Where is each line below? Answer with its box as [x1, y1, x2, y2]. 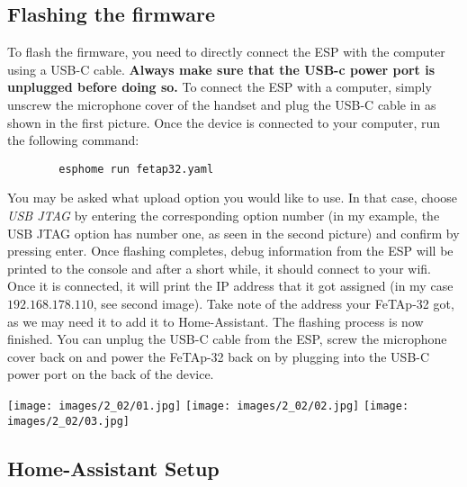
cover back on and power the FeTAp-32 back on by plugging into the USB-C [7, 347, 430, 365]
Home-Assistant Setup [7, 454, 220, 482]
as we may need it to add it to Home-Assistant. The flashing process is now [7, 311, 424, 330]
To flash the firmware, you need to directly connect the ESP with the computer [7, 42, 445, 61]
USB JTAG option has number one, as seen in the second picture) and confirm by [7, 223, 460, 242]
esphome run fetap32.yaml [58, 162, 214, 176]
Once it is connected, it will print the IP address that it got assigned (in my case [7, 276, 454, 295]
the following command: [7, 131, 139, 149]
